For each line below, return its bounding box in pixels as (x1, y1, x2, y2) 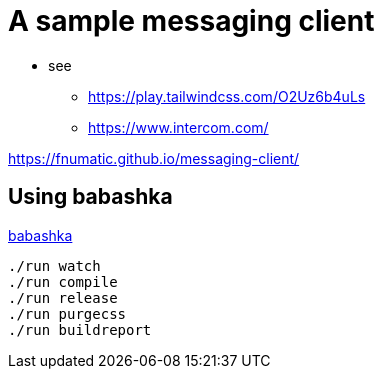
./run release (8, 289, 118, 306)
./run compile (8, 273, 118, 290)
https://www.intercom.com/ (88, 118, 269, 136)
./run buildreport (8, 321, 152, 338)
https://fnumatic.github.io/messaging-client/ (8, 149, 300, 167)
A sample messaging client (8, 4, 375, 38)
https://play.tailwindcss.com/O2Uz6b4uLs (88, 87, 366, 105)
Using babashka (8, 184, 173, 210)
